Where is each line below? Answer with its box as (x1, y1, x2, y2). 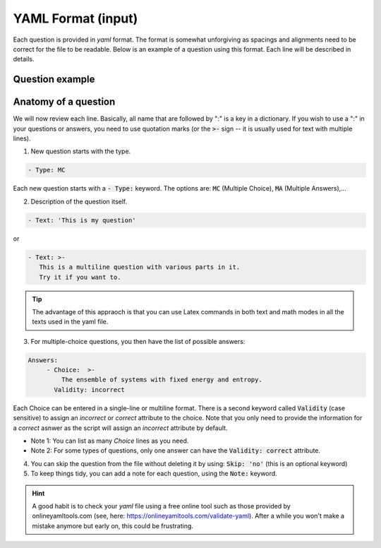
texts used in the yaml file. (32, 318, 109, 326)
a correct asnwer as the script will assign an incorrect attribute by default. (13, 424, 228, 432)
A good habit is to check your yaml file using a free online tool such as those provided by (32, 501, 291, 510)
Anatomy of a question (13, 96, 116, 108)
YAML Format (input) (13, 11, 138, 26)
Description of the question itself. (30, 197, 128, 205)
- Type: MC (28, 166, 66, 174)
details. (13, 55, 35, 64)
